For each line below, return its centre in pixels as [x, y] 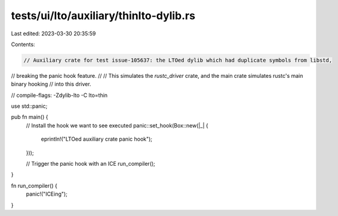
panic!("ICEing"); [47, 194]
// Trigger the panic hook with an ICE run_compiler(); [90, 164]
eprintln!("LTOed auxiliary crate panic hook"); [96, 139]
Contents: [23, 44]
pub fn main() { [30, 117]
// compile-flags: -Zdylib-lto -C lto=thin [59, 95]
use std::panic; [29, 106]
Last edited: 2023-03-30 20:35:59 [53, 34]
